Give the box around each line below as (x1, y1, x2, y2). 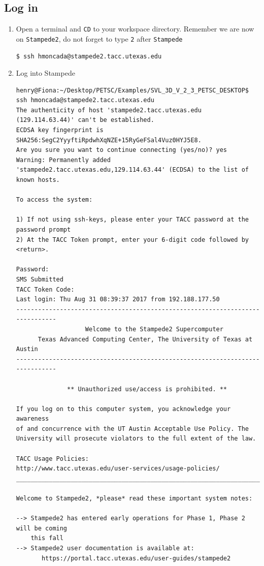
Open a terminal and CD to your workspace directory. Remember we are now (16, 23, 254, 34)
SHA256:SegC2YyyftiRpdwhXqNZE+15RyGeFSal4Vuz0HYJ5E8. (16, 136, 202, 144)
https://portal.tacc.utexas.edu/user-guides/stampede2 (41, 554, 231, 562)
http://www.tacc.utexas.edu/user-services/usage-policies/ (16, 465, 220, 473)
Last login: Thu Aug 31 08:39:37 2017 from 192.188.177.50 (16, 296, 220, 303)
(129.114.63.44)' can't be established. (16, 116, 154, 124)
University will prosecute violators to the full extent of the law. (16, 435, 256, 443)
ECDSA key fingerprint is (16, 127, 104, 134)
